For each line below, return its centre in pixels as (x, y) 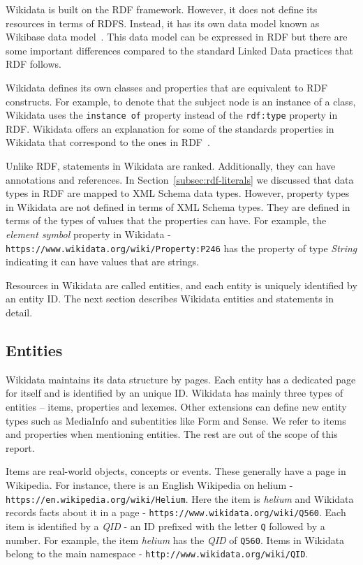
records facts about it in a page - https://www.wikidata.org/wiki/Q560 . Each (176, 512)
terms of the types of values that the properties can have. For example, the (166, 220)
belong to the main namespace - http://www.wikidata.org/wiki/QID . (157, 553)
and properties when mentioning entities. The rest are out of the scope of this (172, 434)
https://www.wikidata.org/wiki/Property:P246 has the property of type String (181, 248)
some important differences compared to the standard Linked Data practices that (179, 50)
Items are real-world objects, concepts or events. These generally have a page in (176, 471)
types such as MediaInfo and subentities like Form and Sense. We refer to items (176, 420)
